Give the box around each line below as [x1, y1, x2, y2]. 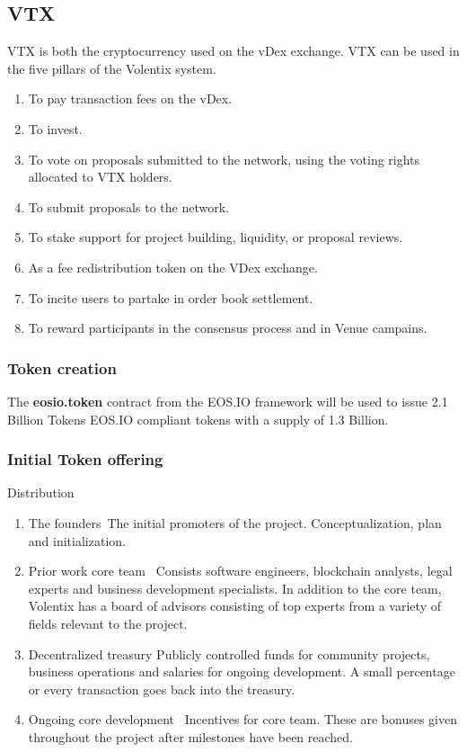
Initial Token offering [7, 448, 163, 470]
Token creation [7, 356, 117, 379]
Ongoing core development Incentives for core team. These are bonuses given [28, 710, 457, 729]
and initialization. [28, 531, 126, 550]
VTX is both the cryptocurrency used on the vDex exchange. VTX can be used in [7, 41, 460, 60]
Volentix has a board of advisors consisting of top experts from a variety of [28, 596, 441, 615]
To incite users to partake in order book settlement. [28, 288, 313, 307]
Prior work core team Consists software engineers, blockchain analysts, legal [28, 561, 453, 580]
